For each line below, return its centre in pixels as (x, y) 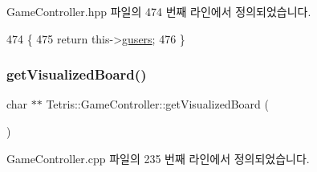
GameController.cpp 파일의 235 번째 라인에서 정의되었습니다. (158, 158)
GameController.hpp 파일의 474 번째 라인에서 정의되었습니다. (159, 11)
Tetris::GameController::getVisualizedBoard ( (157, 104)
